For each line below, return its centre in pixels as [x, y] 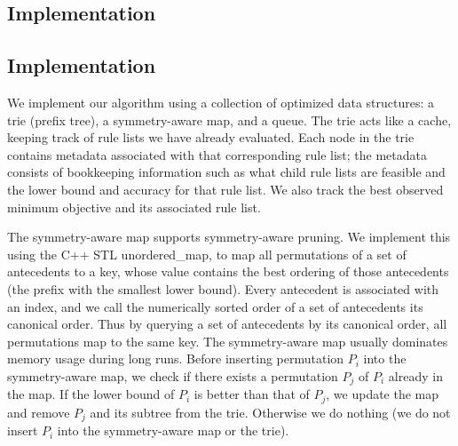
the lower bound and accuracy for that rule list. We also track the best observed [225, 189]
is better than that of [252, 394]
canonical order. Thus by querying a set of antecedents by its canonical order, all [227, 324]
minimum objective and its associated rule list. [134, 207]
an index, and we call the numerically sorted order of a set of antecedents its [215, 306]
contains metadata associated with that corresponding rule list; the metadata [217, 154]
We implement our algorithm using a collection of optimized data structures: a [221, 102]
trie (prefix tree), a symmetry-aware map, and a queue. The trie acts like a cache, [229, 119]
